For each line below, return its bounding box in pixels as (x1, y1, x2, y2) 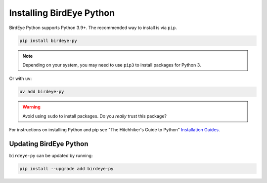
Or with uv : (9, 75, 32, 81)
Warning (22, 104, 41, 110)
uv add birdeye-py (19, 89, 64, 95)
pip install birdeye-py (19, 37, 78, 43)
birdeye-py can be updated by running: (9, 152, 93, 158)
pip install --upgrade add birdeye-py (19, 166, 114, 171)
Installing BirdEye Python (9, 7, 115, 18)
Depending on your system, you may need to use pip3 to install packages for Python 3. (22, 62, 201, 68)
